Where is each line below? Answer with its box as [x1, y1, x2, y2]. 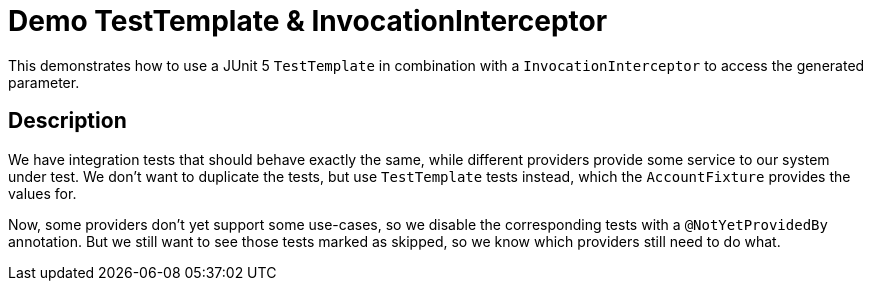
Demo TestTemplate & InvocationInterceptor [8, 4, 608, 38]
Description [8, 108, 127, 134]
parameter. [8, 73, 80, 91]
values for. [8, 184, 77, 202]
